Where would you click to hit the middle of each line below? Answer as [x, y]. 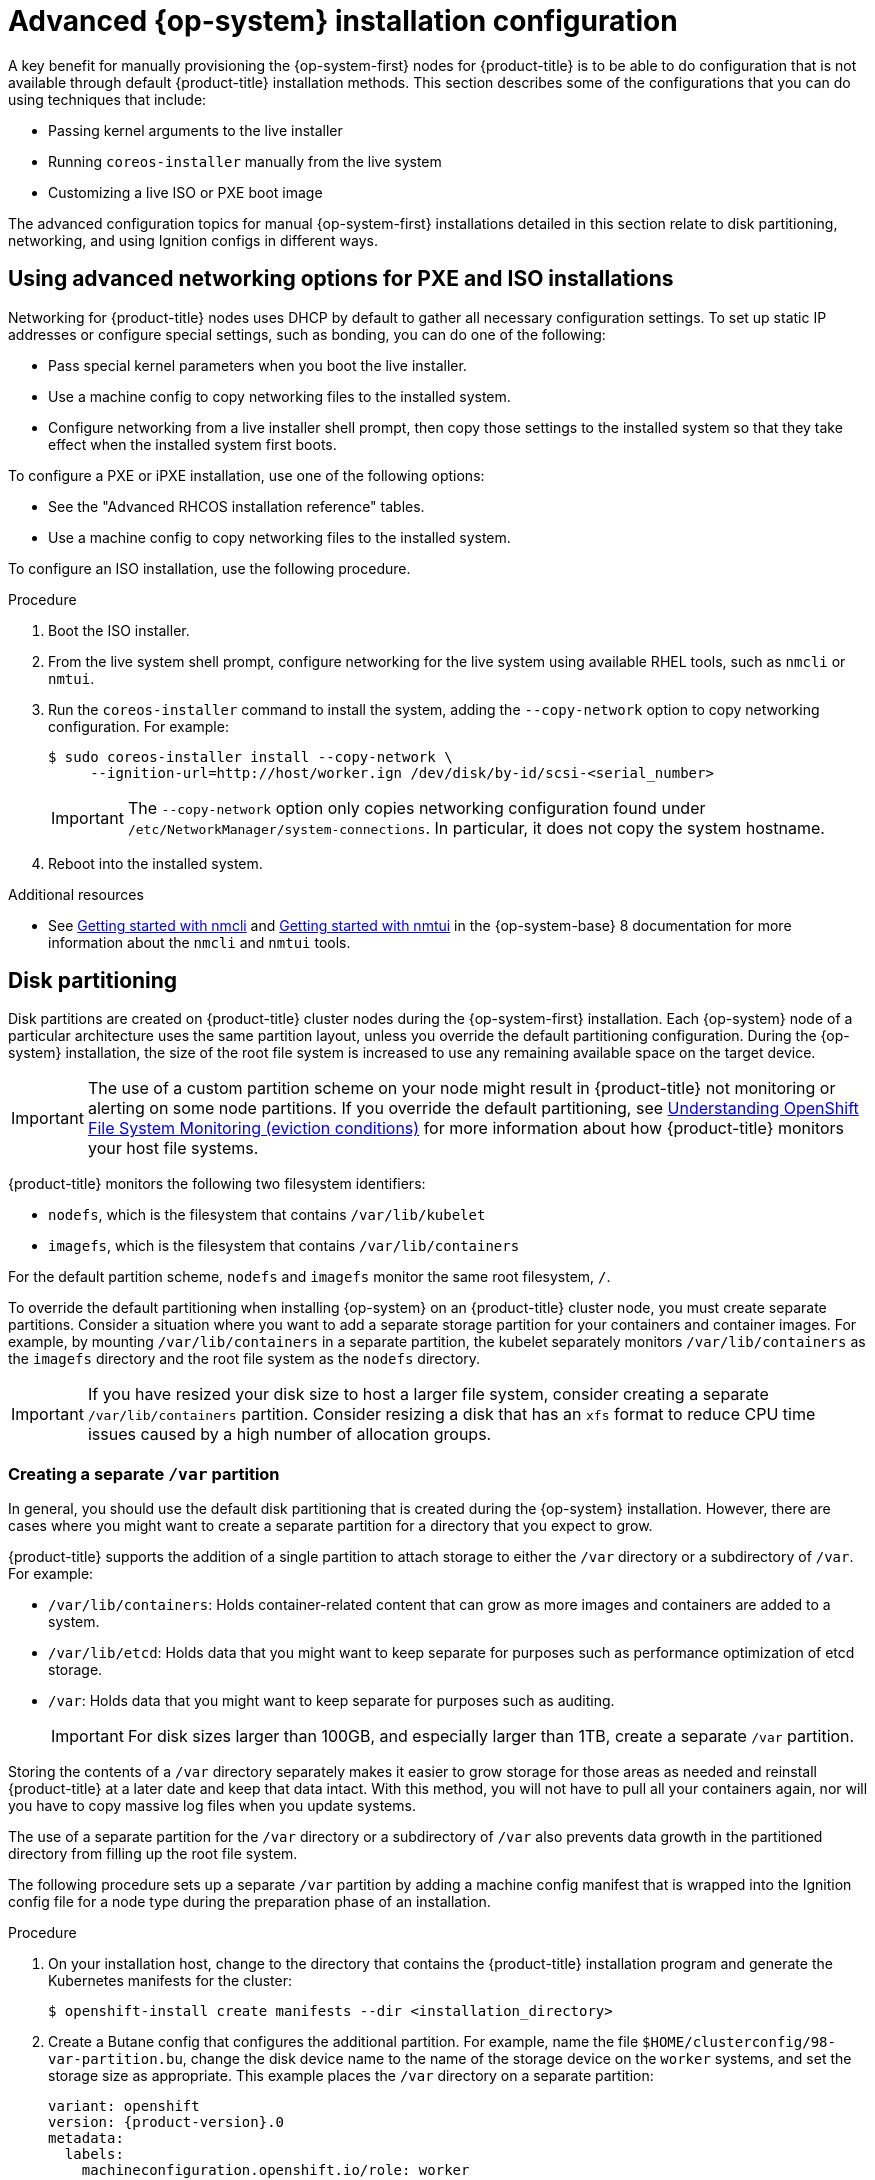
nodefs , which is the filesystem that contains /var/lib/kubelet [267, 1215]
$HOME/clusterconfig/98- [739, 2042]
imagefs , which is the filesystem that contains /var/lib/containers [284, 1246]
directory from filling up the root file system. [153, 1854]
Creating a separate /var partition [144, 1473]
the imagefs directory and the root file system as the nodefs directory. [244, 1359]
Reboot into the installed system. [155, 863]
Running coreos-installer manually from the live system [245, 161]
